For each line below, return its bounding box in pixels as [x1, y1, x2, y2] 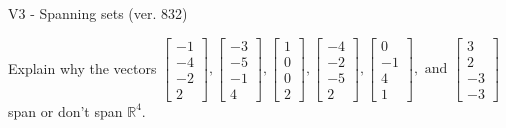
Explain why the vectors [8, 57, 157, 78]
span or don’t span [8, 100, 123, 121]
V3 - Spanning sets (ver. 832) [8, 3, 188, 23]
